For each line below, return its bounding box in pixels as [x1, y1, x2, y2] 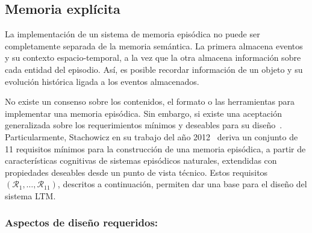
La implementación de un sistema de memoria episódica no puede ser [5, 28, 260, 40]
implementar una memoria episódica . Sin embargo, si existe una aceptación [5, 107, 282, 119]
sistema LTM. [5, 189, 56, 202]
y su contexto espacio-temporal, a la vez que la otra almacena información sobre [5, 51, 301, 64]
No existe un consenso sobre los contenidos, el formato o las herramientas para [5, 95, 295, 108]
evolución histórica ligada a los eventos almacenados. [5, 75, 199, 87]
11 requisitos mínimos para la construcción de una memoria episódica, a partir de [5, 142, 306, 155]
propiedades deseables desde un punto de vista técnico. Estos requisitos [5, 166, 268, 178]
